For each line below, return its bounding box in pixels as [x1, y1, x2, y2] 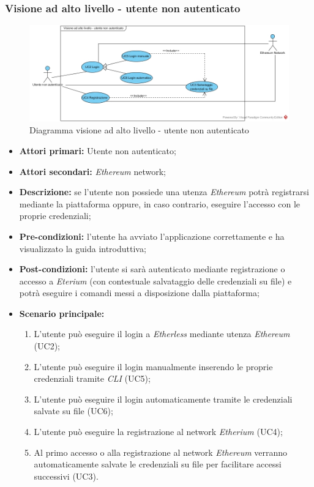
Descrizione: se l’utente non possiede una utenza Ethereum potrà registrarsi [19, 185, 309, 198]
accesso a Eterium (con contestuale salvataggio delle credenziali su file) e [19, 274, 292, 287]
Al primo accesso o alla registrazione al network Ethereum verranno [34, 445, 288, 458]
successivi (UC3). [34, 469, 99, 482]
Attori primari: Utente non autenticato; [19, 144, 176, 157]
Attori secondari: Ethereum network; [19, 165, 166, 177]
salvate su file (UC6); [34, 404, 113, 417]
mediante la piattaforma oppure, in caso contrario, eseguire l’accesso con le [19, 197, 300, 210]
